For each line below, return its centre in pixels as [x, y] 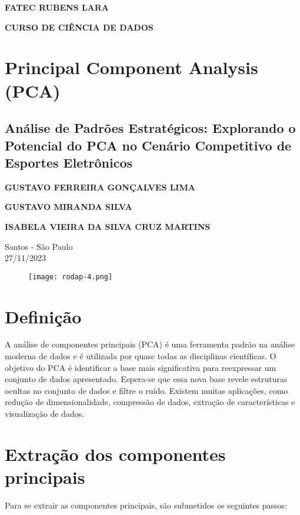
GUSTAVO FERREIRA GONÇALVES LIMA [100, 187]
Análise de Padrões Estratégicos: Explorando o [150, 128]
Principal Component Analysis [131, 67]
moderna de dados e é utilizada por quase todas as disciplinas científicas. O [141, 356]
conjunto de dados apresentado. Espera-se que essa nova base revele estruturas [146, 379]
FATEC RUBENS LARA [57, 7]
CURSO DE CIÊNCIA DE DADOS [79, 27]
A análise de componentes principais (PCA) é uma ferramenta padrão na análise [150, 344]
